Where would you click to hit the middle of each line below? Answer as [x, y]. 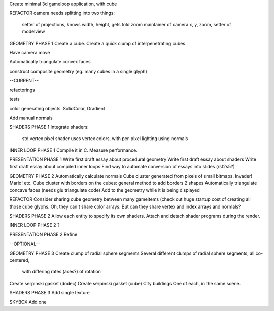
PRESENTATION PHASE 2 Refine [43, 234]
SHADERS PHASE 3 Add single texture [49, 293]
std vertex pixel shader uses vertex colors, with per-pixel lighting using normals [105, 139]
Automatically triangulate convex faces [50, 62]
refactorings [22, 90]
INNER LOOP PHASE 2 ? [35, 225]
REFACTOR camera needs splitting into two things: [62, 13]
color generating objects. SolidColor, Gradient [57, 109]
